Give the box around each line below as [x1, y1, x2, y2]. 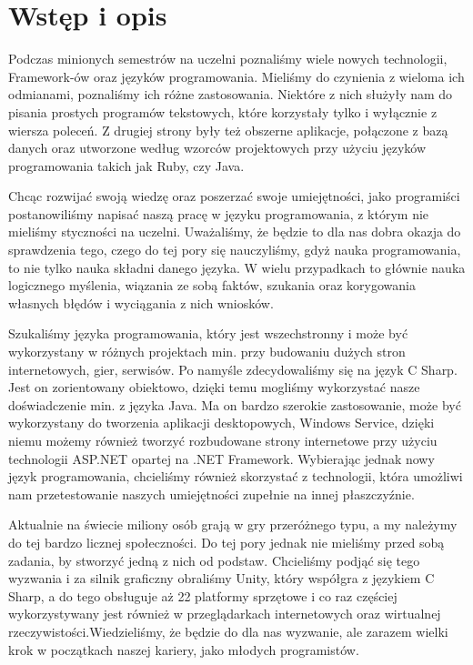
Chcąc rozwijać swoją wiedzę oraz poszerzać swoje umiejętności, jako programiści [8, 186, 460, 206]
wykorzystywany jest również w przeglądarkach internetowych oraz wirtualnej [8, 604, 441, 623]
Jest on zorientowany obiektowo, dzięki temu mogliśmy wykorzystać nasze [8, 378, 420, 397]
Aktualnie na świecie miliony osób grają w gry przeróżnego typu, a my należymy [8, 515, 458, 534]
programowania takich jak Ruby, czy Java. [8, 156, 245, 175]
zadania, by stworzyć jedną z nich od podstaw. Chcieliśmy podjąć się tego [8, 550, 420, 569]
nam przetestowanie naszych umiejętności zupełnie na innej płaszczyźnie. [8, 484, 415, 503]
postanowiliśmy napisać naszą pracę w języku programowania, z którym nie [8, 204, 429, 223]
